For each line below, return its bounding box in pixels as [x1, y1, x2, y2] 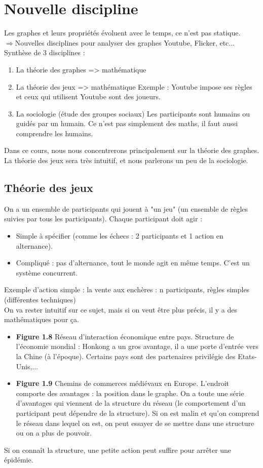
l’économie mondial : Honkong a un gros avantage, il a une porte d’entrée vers [16, 341, 258, 352]
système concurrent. [16, 267, 78, 278]
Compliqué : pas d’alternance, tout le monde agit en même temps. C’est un [16, 257, 250, 268]
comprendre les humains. [16, 128, 93, 138]
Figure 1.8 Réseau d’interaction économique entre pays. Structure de [16, 331, 234, 341]
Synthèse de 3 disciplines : [4, 47, 85, 58]
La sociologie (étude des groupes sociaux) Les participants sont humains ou [16, 108, 250, 119]
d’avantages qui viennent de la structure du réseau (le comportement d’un [16, 398, 246, 408]
